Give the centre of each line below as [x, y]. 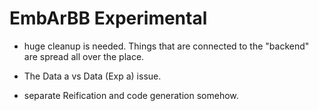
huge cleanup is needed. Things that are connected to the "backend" [166, 46]
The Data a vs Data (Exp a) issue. [92, 76]
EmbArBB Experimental [108, 18]
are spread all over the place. [84, 56]
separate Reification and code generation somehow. [131, 95]
